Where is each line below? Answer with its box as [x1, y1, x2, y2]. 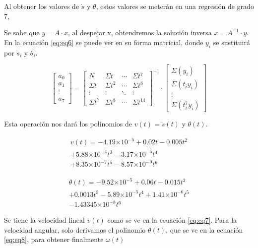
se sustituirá [213, 37, 250, 47]
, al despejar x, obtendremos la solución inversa [67, 27, 212, 38]
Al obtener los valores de [4, 1, 79, 11]
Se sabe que [4, 27, 40, 38]
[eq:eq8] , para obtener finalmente [4, 234, 104, 245]
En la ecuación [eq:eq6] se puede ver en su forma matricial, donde [4, 37, 203, 47]
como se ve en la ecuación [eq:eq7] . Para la [107, 215, 237, 225]
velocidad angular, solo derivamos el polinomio [4, 224, 146, 235]
